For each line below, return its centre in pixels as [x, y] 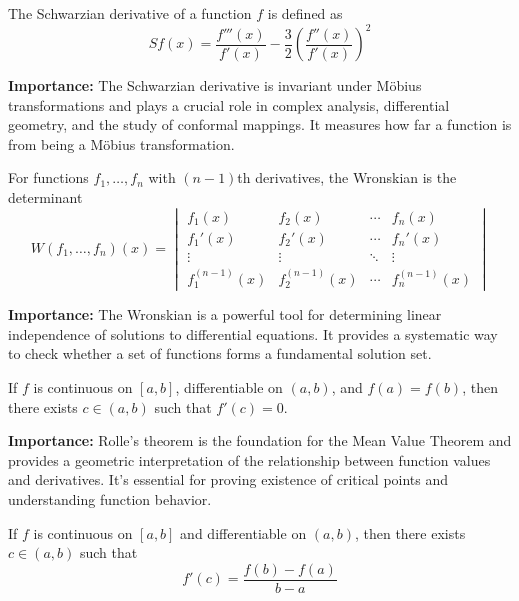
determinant [45, 197]
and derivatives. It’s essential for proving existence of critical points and [228, 479]
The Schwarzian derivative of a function [130, 13]
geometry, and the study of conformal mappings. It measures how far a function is [260, 124]
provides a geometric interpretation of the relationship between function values [249, 459]
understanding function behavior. [110, 498]
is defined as [305, 13]
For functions [48, 177]
